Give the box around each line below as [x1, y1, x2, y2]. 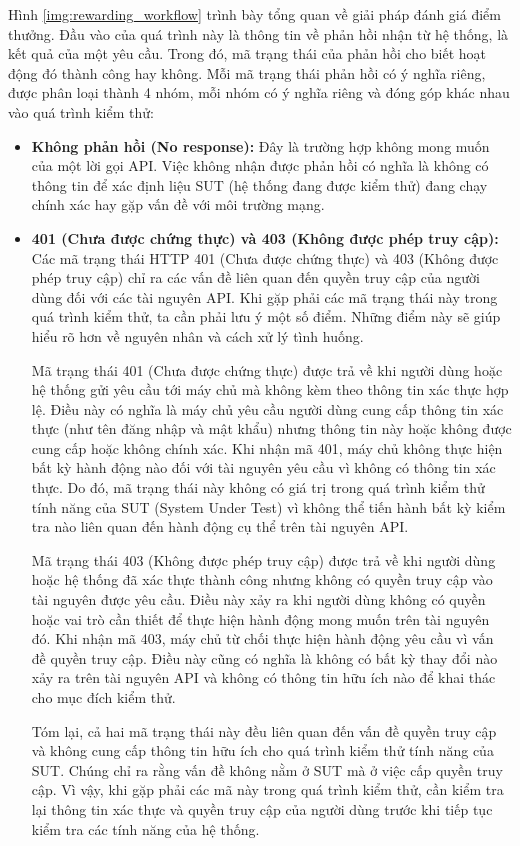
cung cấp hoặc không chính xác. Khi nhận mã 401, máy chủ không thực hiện [31, 437, 503, 458]
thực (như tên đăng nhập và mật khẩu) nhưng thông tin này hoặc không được [31, 418, 512, 439]
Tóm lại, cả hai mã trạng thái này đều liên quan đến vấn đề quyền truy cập [31, 720, 497, 741]
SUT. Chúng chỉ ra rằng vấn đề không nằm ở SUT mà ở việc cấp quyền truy [31, 759, 503, 780]
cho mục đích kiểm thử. [31, 687, 176, 707]
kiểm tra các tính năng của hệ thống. [31, 818, 260, 839]
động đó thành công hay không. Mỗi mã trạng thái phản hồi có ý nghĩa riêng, [8, 62, 486, 83]
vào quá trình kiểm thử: [8, 101, 154, 122]
